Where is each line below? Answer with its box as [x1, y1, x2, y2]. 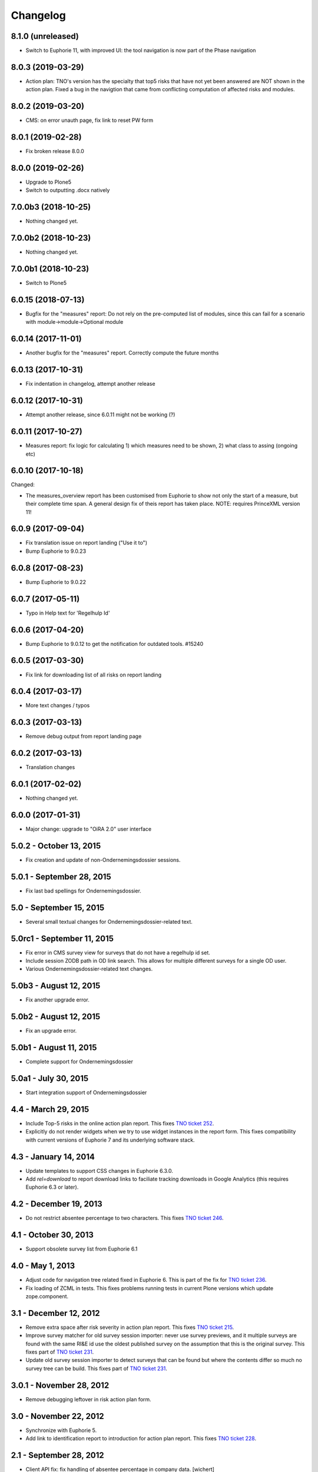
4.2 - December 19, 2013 [11, 1199, 102, 1209]
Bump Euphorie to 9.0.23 [25, 548, 87, 555]
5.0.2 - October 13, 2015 [11, 841, 101, 851]
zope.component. [25, 1292, 69, 1299]
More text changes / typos [25, 702, 90, 709]
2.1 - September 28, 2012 [11, 1450, 104, 1460]
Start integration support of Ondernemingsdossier [25, 1089, 147, 1096]
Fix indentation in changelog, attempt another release [25, 380, 155, 387]
